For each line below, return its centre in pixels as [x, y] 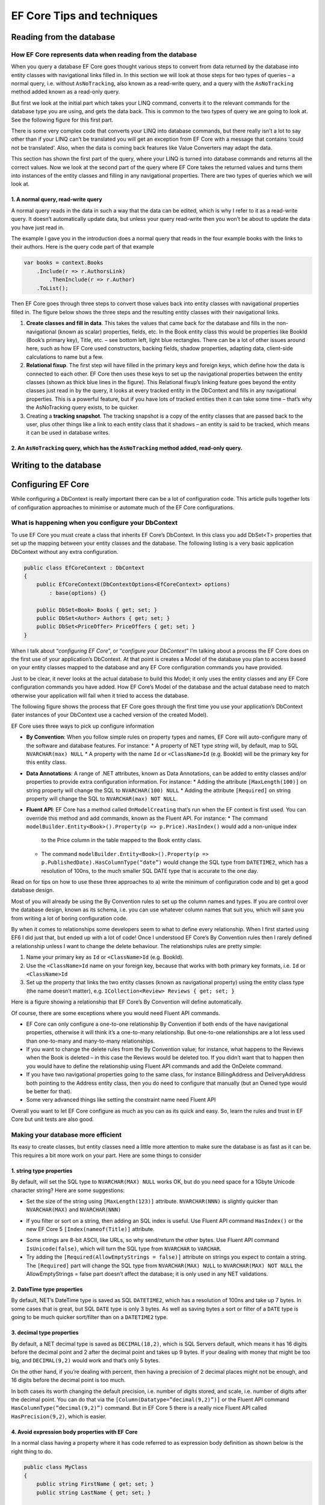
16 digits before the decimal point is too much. [68, 1380]
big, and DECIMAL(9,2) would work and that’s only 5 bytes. [86, 1361]
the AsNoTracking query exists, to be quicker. [83, 408]
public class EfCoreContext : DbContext [84, 568]
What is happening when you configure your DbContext [94, 523]
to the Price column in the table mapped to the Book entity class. [121, 840]
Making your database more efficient [66, 1135]
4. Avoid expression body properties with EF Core [74, 1432]
